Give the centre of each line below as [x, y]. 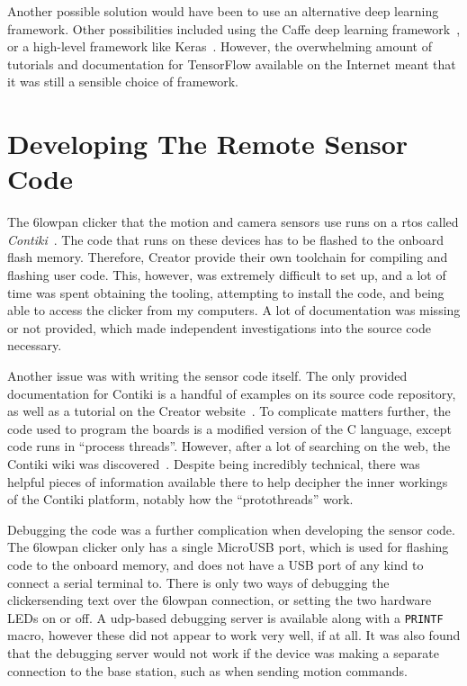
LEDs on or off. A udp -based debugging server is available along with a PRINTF [225, 617]
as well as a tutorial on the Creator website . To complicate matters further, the [229, 411]
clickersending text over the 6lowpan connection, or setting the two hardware [220, 600]
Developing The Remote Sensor [208, 144]
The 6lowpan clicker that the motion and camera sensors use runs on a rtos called [233, 222]
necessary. [35, 345]
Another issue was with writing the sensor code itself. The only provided [207, 376]
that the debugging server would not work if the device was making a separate [223, 653]
